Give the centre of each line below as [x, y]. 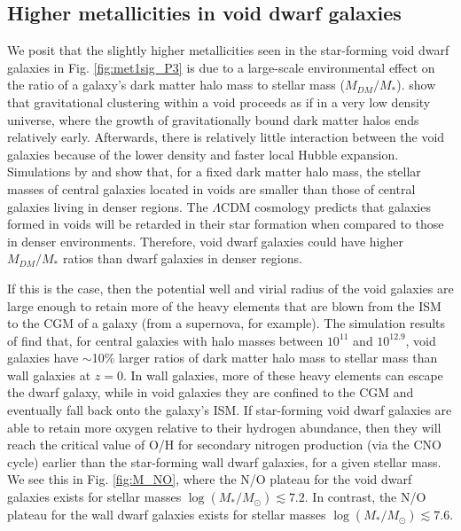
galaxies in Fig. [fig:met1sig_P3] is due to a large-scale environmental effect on [221, 67]
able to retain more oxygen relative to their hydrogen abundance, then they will [224, 427]
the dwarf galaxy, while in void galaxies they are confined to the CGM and [211, 392]
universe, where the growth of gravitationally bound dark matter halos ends [213, 119]
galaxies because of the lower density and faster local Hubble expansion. [203, 154]
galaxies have [43, 358]
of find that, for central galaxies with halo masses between [165, 340]
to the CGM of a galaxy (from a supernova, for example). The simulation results [227, 323]
